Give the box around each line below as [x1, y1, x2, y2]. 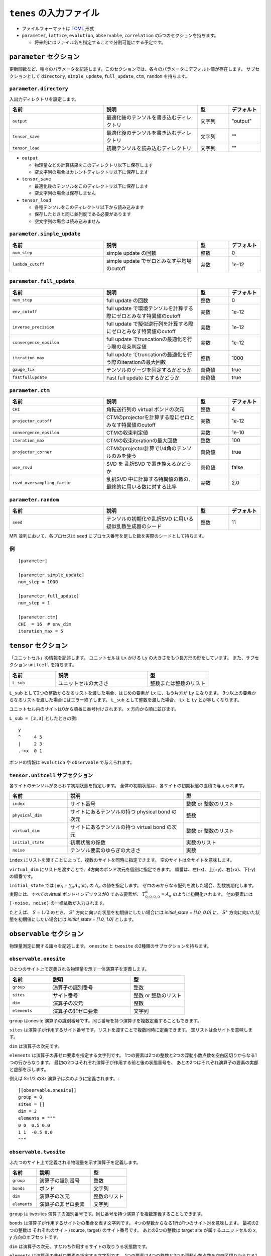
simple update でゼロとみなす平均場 [106, 257, 192, 264]
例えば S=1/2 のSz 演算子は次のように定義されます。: [9, 1076, 119, 1082]
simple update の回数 [106, 249, 157, 256]
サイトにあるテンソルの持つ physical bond [70, 808, 171, 815]
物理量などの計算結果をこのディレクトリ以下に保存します [34, 162, 153, 168]
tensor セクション [9, 641, 68, 650]
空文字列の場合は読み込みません [34, 218, 100, 224]
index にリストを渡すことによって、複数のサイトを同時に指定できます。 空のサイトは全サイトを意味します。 [9, 857, 235, 863]
